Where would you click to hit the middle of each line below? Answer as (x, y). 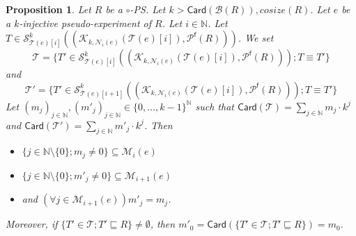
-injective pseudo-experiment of (85, 23)
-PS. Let (148, 9)
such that (215, 106)
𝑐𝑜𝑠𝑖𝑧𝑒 (273, 10)
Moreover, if (32, 224)
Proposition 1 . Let (48, 9)
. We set (256, 38)
